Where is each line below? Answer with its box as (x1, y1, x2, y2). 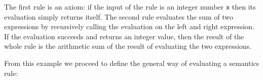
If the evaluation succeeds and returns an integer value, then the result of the (4, 31, 244, 41)
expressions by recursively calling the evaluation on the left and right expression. (4, 21, 254, 32)
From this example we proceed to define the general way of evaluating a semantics (4, 58, 259, 68)
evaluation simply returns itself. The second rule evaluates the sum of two (4, 11, 234, 22)
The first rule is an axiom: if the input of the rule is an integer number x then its (4, 2, 256, 12)
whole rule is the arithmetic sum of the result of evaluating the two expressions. (4, 41, 252, 51)
